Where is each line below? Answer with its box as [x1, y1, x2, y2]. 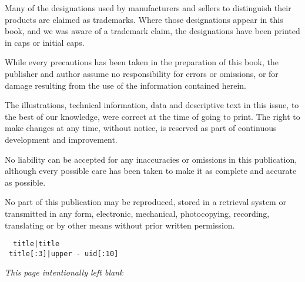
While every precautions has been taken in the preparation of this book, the [5, 56, 279, 68]
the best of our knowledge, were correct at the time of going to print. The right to [5, 110, 300, 122]
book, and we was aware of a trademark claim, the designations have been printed [5, 25, 300, 37]
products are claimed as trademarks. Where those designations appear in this [5, 13, 283, 25]
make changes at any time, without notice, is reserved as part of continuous [5, 122, 277, 134]
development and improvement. [5, 133, 118, 145]
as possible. [5, 176, 46, 188]
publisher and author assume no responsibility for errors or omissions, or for [5, 67, 279, 79]
